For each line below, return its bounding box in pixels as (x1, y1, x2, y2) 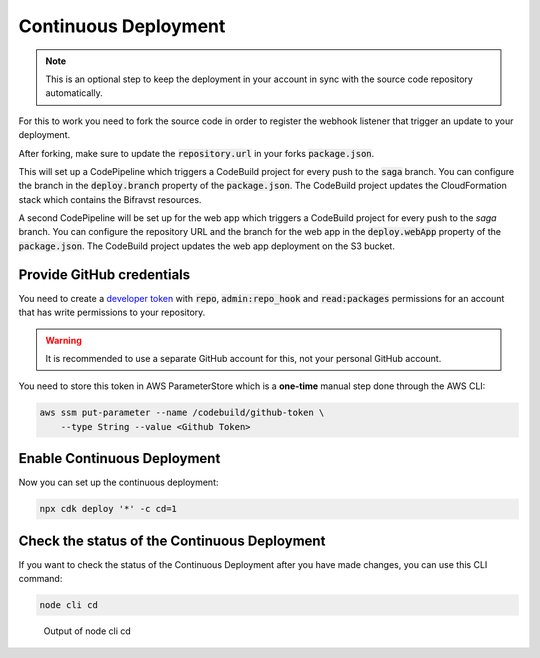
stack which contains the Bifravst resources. (18, 193, 202, 205)
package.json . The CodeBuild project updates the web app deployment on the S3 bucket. (18, 240, 395, 252)
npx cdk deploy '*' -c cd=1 (39, 503, 177, 515)
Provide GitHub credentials (18, 266, 191, 283)
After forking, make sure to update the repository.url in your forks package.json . (18, 147, 375, 159)
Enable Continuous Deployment (18, 450, 221, 467)
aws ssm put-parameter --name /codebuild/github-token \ (39, 407, 325, 419)
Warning (45, 334, 82, 346)
